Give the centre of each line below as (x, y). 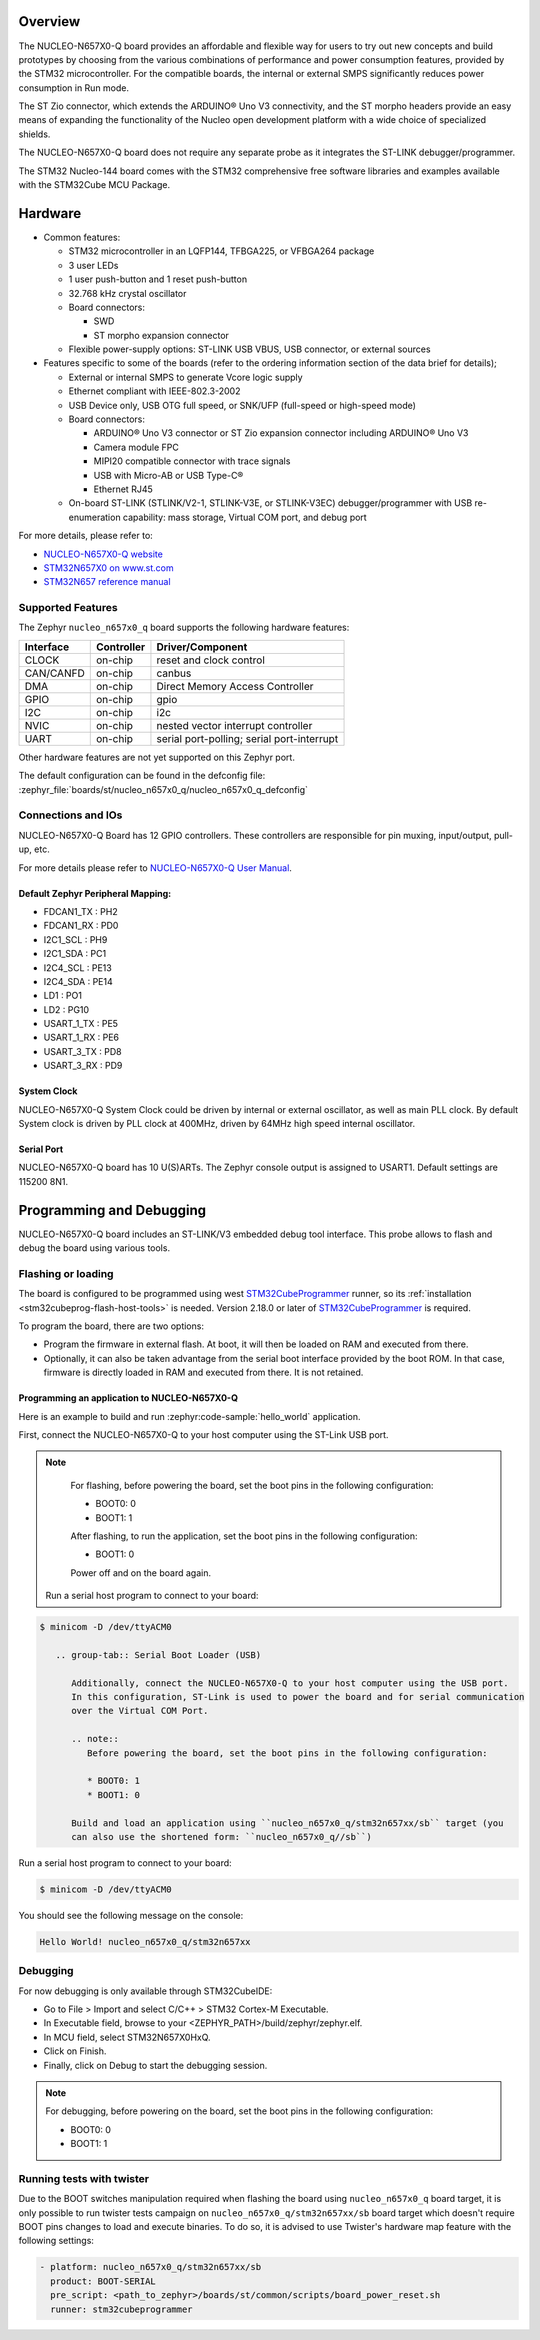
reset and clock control (210, 660)
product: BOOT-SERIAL (103, 2281)
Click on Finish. (75, 2051)
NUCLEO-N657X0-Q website (103, 554)
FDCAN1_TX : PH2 (81, 911)
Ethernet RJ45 (123, 489)
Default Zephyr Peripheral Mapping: (95, 893)
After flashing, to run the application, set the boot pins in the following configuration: (244, 1536)
